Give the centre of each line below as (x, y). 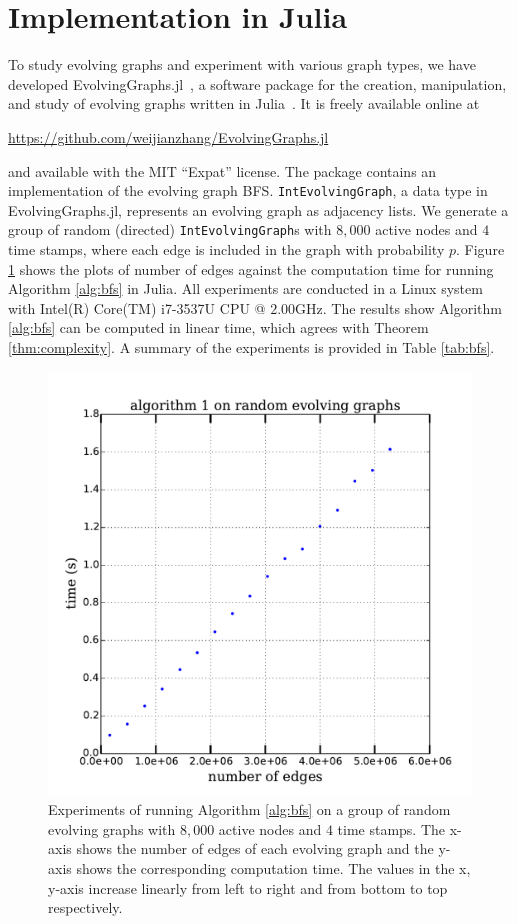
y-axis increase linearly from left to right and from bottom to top (248, 887)
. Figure (480, 249)
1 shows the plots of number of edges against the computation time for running (251, 268)
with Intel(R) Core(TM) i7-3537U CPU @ (137, 307)
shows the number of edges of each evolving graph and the (255, 848)
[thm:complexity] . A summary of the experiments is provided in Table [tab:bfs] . (251, 346)
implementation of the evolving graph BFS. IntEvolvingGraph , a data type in (248, 190)
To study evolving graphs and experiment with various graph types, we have (242, 64)
